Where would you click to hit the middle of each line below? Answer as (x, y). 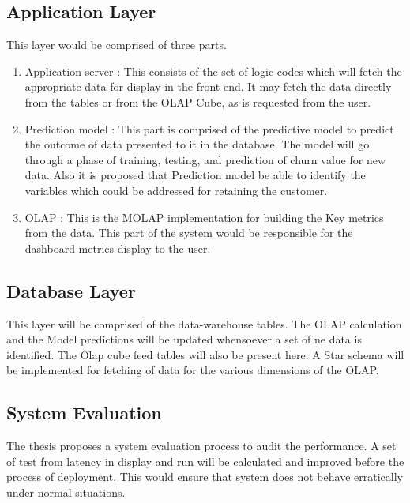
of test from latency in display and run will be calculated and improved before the (205, 461)
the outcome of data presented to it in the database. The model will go (197, 144)
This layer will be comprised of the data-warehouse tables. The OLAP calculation (204, 323)
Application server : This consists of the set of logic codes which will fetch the (213, 71)
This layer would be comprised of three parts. (117, 45)
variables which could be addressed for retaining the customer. (176, 190)
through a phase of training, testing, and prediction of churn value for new (205, 159)
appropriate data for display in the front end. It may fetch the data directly (208, 86)
